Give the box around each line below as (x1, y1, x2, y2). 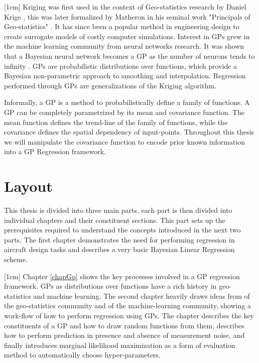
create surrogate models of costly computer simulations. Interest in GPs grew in (4, 31, 250, 41)
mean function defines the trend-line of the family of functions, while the (4, 116, 228, 127)
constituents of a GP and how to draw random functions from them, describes (4, 320, 244, 330)
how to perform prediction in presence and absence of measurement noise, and (4, 330, 245, 340)
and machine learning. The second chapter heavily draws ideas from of (33, 290, 250, 301)
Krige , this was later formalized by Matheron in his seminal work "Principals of (4, 11, 250, 22)
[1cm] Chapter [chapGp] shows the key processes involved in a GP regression (4, 271, 240, 281)
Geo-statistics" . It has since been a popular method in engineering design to (4, 21, 239, 32)
